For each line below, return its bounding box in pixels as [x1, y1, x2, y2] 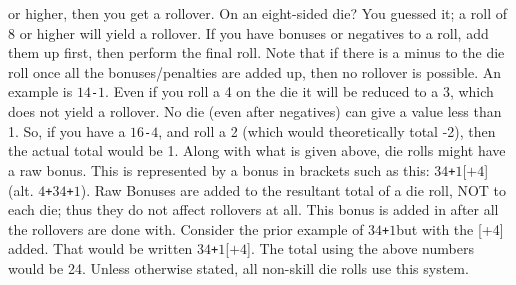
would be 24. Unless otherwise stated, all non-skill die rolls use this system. [8, 258, 469, 279]
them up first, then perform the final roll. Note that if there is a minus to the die [8, 42, 505, 63]
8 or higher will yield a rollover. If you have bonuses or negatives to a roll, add [8, 22, 489, 43]
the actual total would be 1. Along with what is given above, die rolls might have [8, 140, 506, 161]
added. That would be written [8, 238, 193, 259]
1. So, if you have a [8, 120, 126, 141]
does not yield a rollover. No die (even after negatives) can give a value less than [8, 101, 502, 122]
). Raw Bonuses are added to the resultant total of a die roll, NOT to [80, 179, 507, 200]
